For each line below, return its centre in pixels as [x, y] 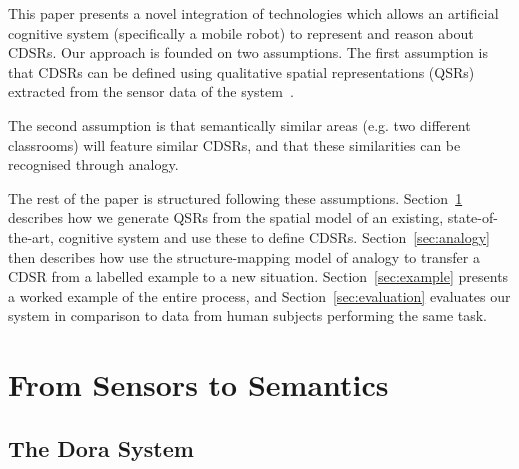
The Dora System [101, 447]
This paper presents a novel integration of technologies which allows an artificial [253, 13]
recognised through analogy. [93, 164]
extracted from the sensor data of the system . [151, 91]
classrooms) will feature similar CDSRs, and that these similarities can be [234, 144]
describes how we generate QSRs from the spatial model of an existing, [226, 217]
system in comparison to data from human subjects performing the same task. [248, 315]
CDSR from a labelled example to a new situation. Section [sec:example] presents [258, 276]
